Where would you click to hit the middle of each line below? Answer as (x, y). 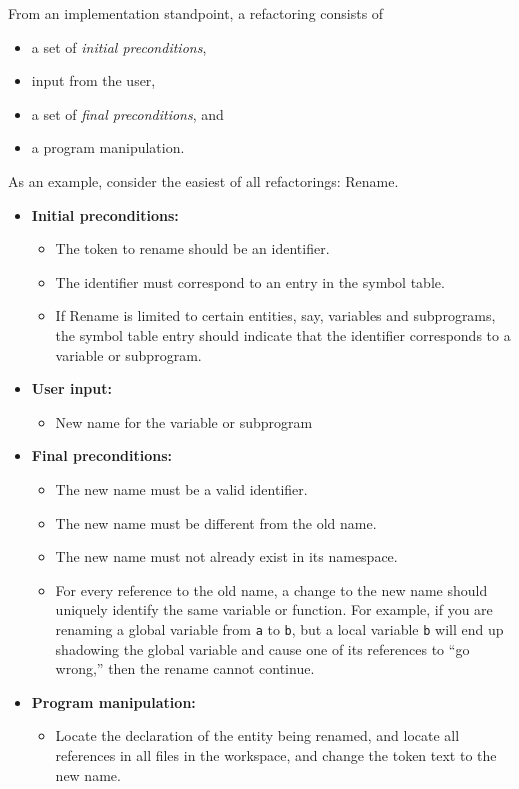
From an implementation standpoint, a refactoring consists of (196, 13)
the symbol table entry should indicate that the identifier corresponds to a (283, 334)
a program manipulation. (108, 147)
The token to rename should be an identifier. (192, 248)
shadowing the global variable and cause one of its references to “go (262, 648)
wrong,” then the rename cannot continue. (185, 668)
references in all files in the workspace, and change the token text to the (276, 754)
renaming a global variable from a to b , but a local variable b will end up (279, 628)
